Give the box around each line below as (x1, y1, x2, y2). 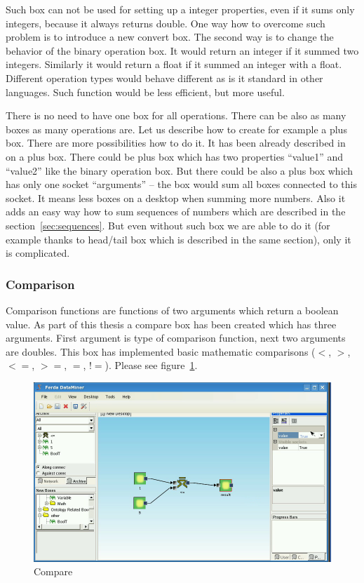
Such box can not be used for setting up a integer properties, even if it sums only (6, 2, 355, 16)
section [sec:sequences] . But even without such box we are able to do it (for (6, 217, 330, 232)
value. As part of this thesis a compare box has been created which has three (6, 316, 337, 331)
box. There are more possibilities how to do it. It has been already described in (6, 135, 346, 150)
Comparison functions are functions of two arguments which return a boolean (6, 302, 339, 317)
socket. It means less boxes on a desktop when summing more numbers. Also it (6, 190, 346, 205)
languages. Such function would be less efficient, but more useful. (6, 84, 285, 99)
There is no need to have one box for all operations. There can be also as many (6, 108, 346, 123)
